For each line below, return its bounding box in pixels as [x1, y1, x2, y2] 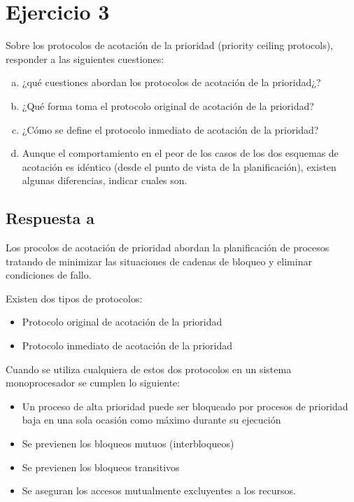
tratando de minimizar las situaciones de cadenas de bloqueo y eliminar [6, 253, 312, 268]
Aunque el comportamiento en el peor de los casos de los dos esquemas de [22, 146, 339, 160]
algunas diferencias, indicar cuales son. [22, 173, 187, 188]
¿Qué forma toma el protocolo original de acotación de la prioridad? [22, 98, 314, 113]
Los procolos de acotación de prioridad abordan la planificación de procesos [6, 240, 330, 255]
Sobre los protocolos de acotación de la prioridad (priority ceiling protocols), [6, 38, 333, 53]
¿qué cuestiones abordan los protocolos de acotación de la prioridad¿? [22, 75, 321, 90]
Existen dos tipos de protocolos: [6, 291, 143, 305]
